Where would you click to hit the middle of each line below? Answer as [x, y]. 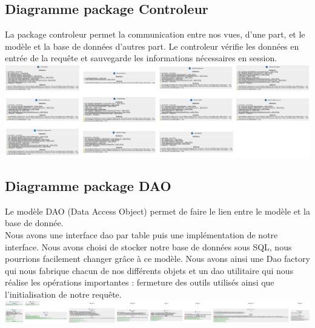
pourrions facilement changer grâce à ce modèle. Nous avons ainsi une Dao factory [157, 259]
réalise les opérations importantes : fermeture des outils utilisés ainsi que [140, 282]
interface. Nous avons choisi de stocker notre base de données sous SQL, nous [148, 246]
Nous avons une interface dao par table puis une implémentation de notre [141, 235]
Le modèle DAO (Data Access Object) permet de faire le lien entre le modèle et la [157, 211]
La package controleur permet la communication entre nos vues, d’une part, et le [155, 34]
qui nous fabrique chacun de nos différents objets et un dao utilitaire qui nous [149, 270]
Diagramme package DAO [88, 186]
